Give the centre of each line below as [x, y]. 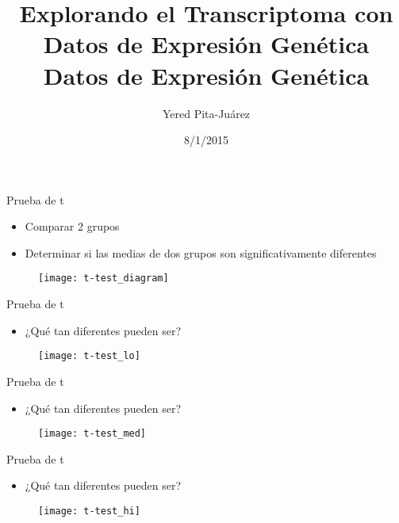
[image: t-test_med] [92, 434]
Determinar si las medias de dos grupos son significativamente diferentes [201, 252]
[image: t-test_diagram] [104, 279]
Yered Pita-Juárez [206, 113]
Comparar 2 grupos [72, 226]
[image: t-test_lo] [89, 356]
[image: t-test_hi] [89, 511]
